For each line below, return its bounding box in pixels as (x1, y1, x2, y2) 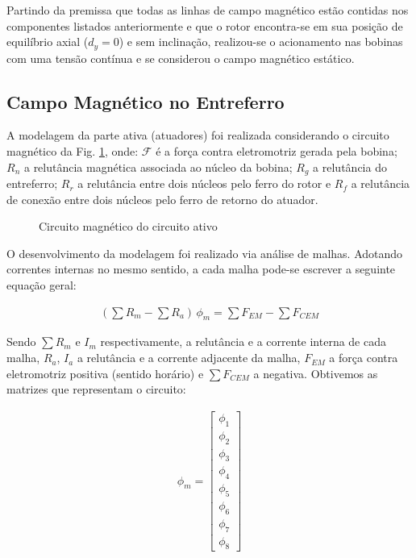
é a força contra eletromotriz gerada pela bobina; (156, 143, 397, 160)
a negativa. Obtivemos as (253, 364, 378, 381)
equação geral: (6, 277, 77, 294)
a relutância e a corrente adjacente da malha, (77, 349, 301, 366)
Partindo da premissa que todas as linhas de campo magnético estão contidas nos (6, 2, 409, 18)
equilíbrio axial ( (6, 33, 89, 50)
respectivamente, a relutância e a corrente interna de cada (100, 333, 386, 350)
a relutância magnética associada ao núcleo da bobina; (23, 158, 293, 175)
